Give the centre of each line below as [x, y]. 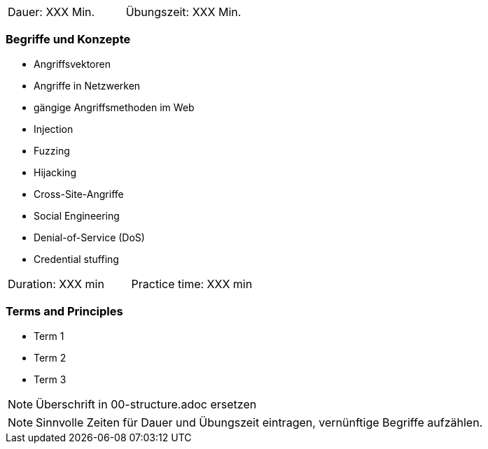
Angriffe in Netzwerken [87, 85]
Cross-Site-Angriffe [79, 194]
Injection [54, 129]
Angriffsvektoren [72, 64]
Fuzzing [52, 150]
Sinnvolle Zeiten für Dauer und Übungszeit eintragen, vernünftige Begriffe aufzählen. [259, 422]
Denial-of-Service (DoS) [89, 237]
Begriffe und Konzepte [68, 40]
